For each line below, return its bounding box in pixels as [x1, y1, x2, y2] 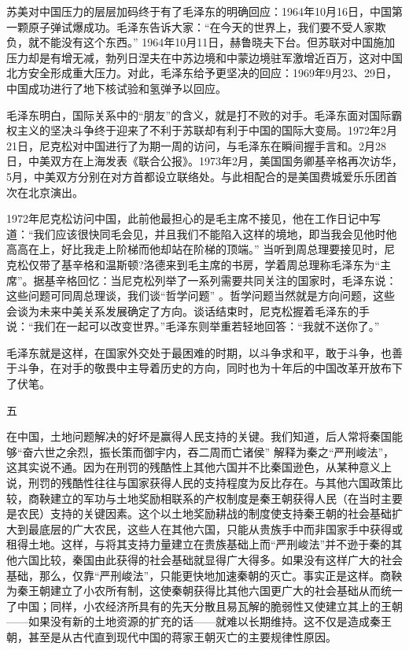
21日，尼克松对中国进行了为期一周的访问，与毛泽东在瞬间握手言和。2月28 [6, 137, 386, 153]
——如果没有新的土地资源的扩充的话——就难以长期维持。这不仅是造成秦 [6, 613, 381, 630]
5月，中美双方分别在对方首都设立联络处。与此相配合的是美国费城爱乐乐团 [6, 168, 386, 184]
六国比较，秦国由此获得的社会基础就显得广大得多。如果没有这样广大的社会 [17, 552, 403, 567]
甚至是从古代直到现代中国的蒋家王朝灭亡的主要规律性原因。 [28, 628, 337, 644]
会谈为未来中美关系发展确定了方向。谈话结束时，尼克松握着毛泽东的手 [6, 302, 370, 319]
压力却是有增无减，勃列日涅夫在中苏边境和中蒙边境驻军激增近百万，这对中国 [6, 49, 403, 65]
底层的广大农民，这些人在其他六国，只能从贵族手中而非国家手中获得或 [39, 520, 403, 537]
